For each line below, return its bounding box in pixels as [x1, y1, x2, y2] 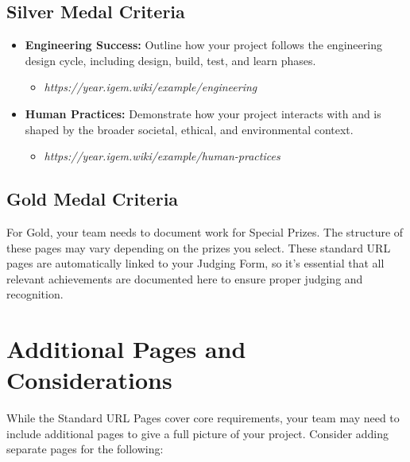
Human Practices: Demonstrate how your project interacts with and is [25, 105, 381, 121]
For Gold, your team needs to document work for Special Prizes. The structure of [6, 223, 404, 240]
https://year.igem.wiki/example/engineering [44, 79, 257, 95]
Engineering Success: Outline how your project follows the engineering [25, 37, 382, 53]
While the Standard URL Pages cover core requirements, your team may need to [6, 410, 400, 426]
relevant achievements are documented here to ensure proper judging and [6, 270, 363, 287]
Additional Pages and [6, 333, 246, 365]
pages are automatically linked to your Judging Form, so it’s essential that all [6, 255, 385, 271]
